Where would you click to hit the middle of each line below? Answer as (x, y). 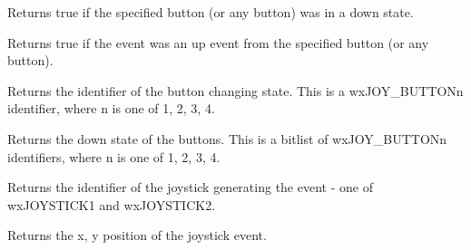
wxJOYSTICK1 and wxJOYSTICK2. (112, 204)
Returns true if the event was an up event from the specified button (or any (218, 42)
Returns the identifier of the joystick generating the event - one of (190, 187)
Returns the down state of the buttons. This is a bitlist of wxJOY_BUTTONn (227, 138)
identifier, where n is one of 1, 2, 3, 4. (111, 108)
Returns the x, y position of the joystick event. (137, 235)
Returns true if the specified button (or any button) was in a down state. (211, 12)
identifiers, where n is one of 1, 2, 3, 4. (114, 156)
